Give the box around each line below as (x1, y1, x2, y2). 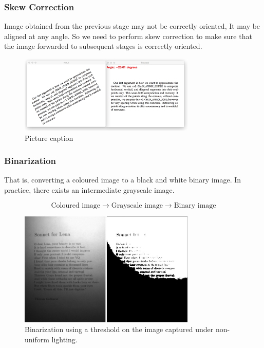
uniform (25, 334, 49, 345)
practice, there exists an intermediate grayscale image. (4, 184, 175, 195)
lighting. (51, 334, 78, 345)
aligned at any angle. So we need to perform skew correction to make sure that (4, 30, 252, 41)
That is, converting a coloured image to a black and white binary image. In (4, 174, 241, 185)
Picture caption (25, 132, 73, 143)
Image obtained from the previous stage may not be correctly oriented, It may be (4, 21, 260, 31)
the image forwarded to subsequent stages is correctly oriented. (4, 41, 202, 51)
